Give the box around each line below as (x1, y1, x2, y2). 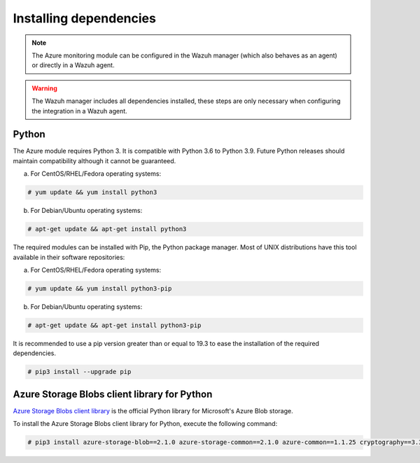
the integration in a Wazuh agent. (31, 106, 127, 115)
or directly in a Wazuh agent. (31, 61, 115, 69)
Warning (31, 84, 57, 92)
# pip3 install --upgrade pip (27, 368, 132, 376)
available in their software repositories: (13, 253, 125, 261)
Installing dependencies (13, 11, 157, 26)
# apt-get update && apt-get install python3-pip (27, 321, 202, 329)
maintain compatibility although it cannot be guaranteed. (13, 156, 176, 165)
